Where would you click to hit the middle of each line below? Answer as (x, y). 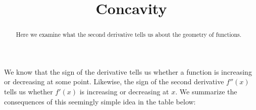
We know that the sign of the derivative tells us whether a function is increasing (128, 71)
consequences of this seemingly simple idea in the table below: (100, 101)
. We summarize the (206, 92)
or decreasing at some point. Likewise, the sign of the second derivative (114, 81)
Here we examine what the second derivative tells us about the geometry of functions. (129, 35)
